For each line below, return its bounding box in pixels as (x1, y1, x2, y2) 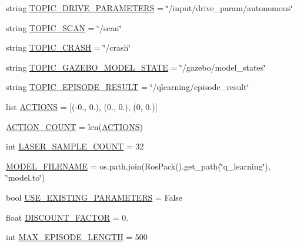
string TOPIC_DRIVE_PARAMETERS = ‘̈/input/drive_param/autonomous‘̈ (6, 2, 293, 14)
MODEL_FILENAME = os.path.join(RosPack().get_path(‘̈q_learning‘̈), (6, 159, 271, 172)
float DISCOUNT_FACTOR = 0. (6, 211, 129, 223)
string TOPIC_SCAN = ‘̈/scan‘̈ (6, 21, 122, 34)
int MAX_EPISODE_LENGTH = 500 (6, 231, 148, 243)
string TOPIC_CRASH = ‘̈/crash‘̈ (6, 41, 131, 54)
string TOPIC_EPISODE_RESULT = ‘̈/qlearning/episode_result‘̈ (6, 81, 249, 93)
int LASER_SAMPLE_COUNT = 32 (6, 140, 144, 152)
